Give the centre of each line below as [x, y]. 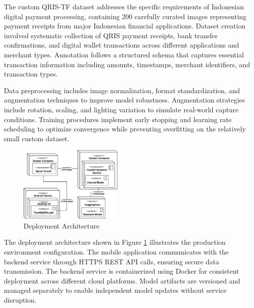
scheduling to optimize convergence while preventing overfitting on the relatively [125, 129]
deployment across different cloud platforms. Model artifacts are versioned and [122, 280]
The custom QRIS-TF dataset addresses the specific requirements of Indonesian [124, 6]
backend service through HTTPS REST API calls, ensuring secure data [112, 261]
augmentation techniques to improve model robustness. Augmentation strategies [125, 100]
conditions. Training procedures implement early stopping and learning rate [118, 119]
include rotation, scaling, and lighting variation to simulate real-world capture [121, 109]
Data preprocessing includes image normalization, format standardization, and [122, 90]
